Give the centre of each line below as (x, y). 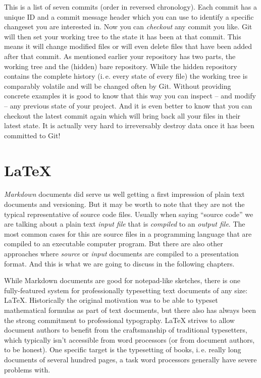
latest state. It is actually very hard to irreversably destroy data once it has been (129, 125)
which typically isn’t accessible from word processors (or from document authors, (129, 339)
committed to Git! (32, 135)
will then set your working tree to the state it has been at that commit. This (123, 36)
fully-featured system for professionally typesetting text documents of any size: (126, 290)
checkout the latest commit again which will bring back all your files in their (122, 115)
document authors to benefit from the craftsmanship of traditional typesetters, (126, 330)
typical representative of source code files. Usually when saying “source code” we (129, 214)
